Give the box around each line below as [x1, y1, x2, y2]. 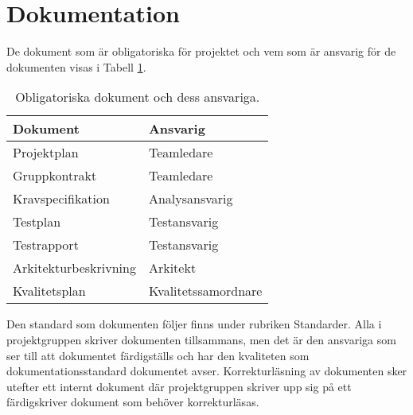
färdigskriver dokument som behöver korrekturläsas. [6, 394, 259, 410]
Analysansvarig [148, 189, 233, 208]
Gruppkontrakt [13, 166, 97, 185]
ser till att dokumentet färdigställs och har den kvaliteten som [6, 347, 310, 363]
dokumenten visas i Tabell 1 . [6, 58, 146, 75]
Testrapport [13, 235, 79, 254]
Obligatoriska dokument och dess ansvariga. [15, 87, 260, 107]
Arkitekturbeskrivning [13, 258, 136, 277]
